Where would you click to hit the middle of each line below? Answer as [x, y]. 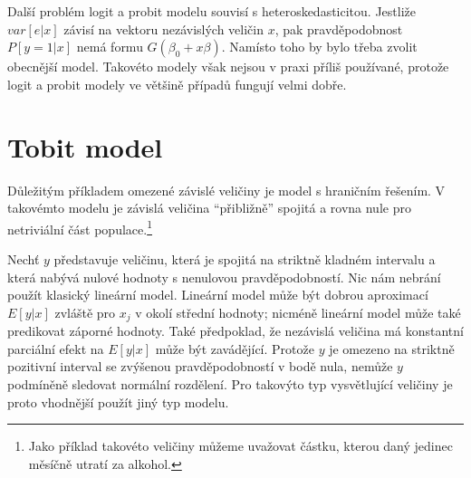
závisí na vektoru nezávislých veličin [163, 29]
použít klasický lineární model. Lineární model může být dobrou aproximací [218, 295]
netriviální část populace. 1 [80, 227]
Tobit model [85, 146]
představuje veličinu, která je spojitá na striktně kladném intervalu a [245, 258]
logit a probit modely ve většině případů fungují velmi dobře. [177, 84]
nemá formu [110, 47]
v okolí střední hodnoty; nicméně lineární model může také [298, 312]
